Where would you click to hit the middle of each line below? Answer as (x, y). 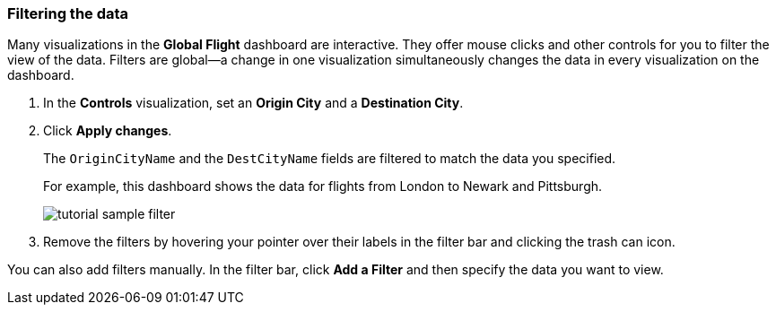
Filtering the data (68, 13)
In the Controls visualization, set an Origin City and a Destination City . (253, 103)
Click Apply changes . (108, 131)
